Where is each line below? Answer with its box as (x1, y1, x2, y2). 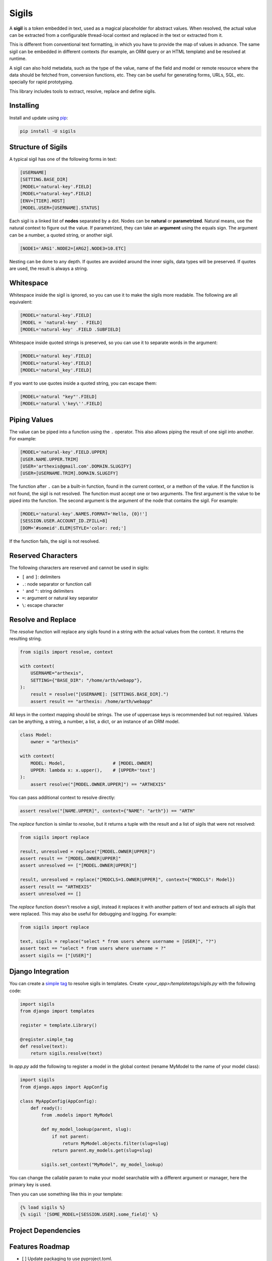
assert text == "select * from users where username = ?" (20, 946, 166, 951)
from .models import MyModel (41, 1112, 113, 1118)
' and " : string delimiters (22, 588, 74, 594)
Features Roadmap (9, 1242, 70, 1251)
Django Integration (9, 967, 70, 976)
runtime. (9, 55, 27, 62)
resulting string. (9, 636, 42, 642)
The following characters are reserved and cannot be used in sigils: (9, 564, 150, 570)
